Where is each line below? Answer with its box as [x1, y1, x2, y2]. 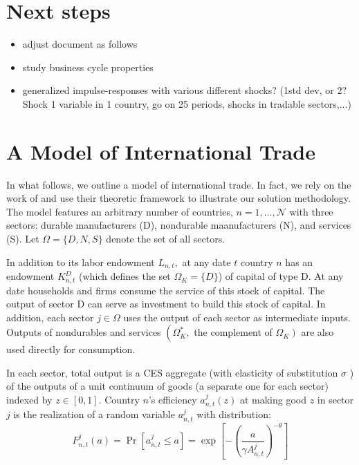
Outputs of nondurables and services [6, 325, 161, 339]
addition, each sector [6, 310, 94, 324]
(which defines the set [79, 269, 171, 283]
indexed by [6, 392, 53, 407]
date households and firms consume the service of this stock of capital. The [6, 283, 325, 297]
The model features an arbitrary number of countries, [6, 204, 233, 218]
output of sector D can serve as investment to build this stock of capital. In [6, 296, 326, 311]
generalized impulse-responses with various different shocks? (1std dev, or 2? [22, 83, 347, 97]
